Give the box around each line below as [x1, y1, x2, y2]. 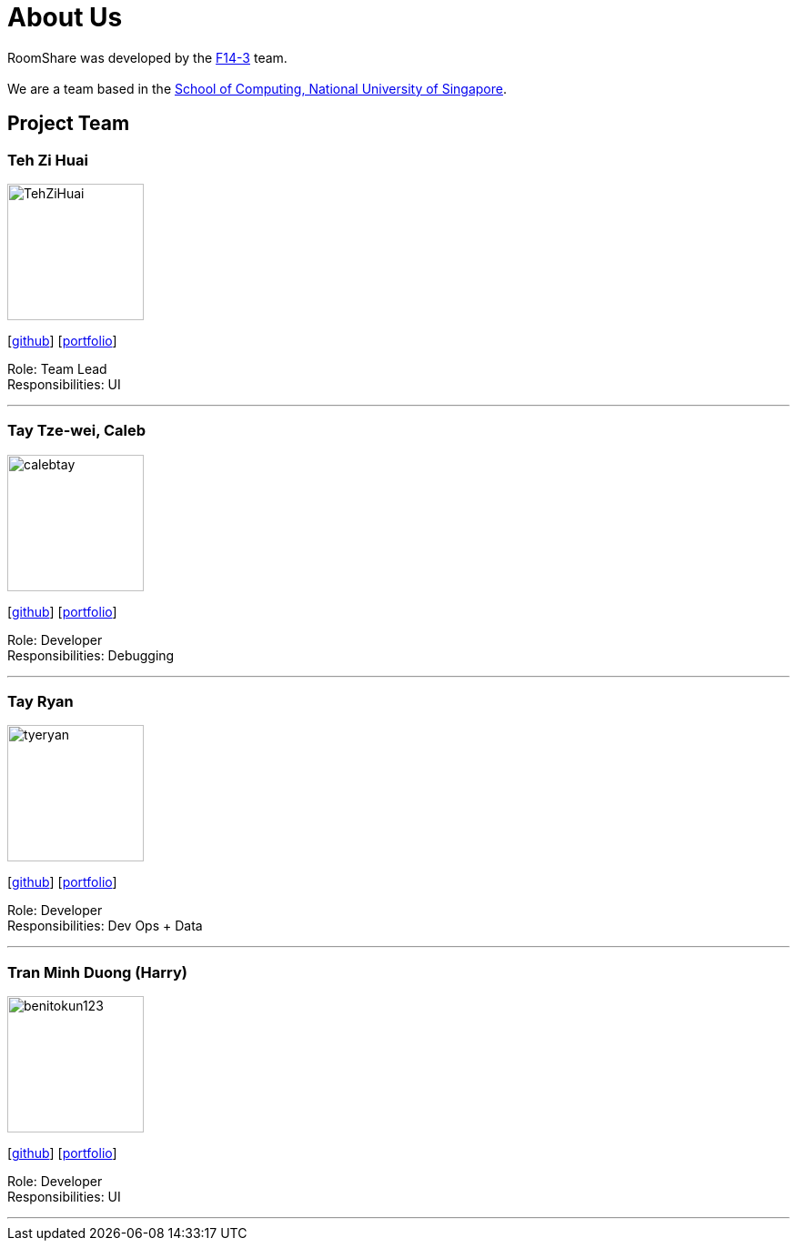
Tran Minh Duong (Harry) [7, 962, 187, 981]
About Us [7, 2, 123, 33]
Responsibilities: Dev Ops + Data [7, 918, 203, 934]
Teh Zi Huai [7, 150, 88, 169]
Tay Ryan [7, 692, 74, 711]
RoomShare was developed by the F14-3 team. [7, 49, 288, 65]
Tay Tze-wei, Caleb [7, 421, 146, 440]
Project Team [7, 112, 130, 136]
